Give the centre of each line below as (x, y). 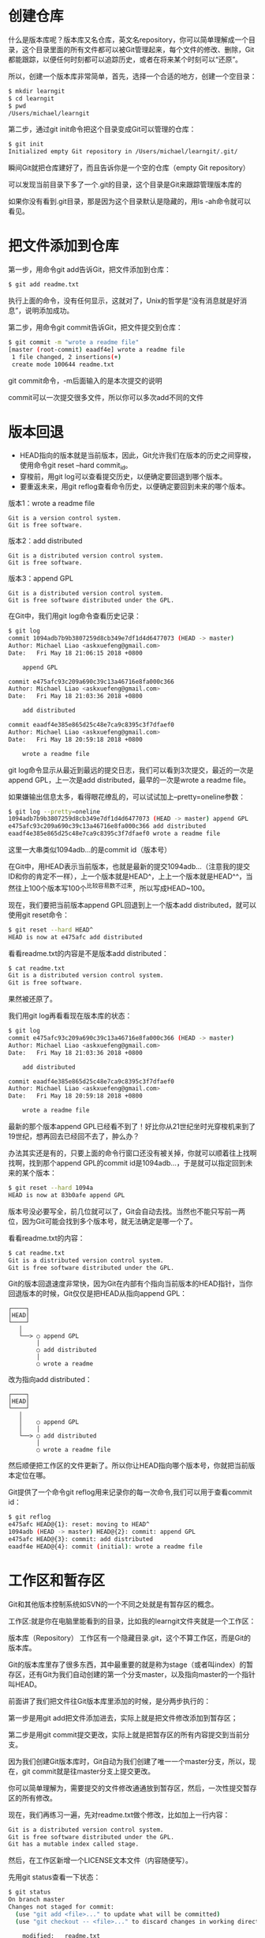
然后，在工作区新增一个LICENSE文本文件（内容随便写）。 (101, 1861)
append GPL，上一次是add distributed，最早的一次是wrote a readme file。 (129, 780)
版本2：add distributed (45, 541)
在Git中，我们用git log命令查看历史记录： (75, 616)
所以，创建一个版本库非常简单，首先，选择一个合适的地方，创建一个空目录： (132, 76)
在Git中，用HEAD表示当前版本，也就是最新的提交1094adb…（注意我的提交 (129, 867)
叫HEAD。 (25, 1684)
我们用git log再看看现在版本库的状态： (70, 1016)
